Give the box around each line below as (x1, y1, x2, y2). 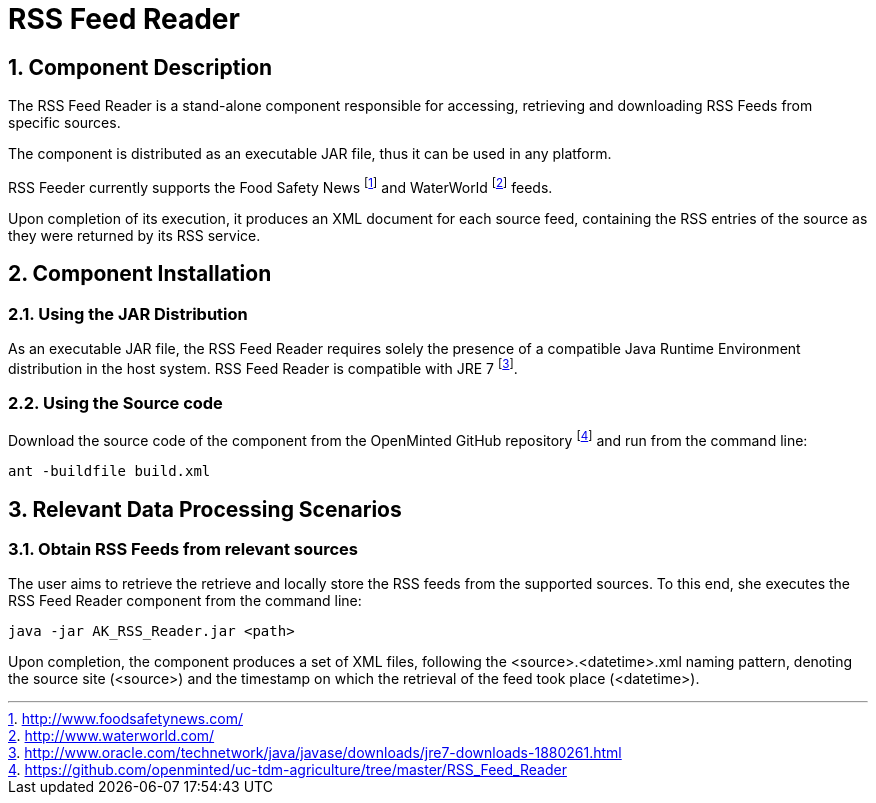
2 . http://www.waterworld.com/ (8, 727, 215, 745)
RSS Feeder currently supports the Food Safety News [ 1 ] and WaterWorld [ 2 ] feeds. (8, 176, 553, 196)
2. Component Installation (8, 261, 272, 287)
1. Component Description (8, 54, 273, 80)
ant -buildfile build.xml (8, 463, 211, 480)
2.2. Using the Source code (8, 393, 223, 414)
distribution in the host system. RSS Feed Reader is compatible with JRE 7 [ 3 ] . (8, 357, 518, 377)
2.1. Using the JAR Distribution (8, 303, 248, 324)
